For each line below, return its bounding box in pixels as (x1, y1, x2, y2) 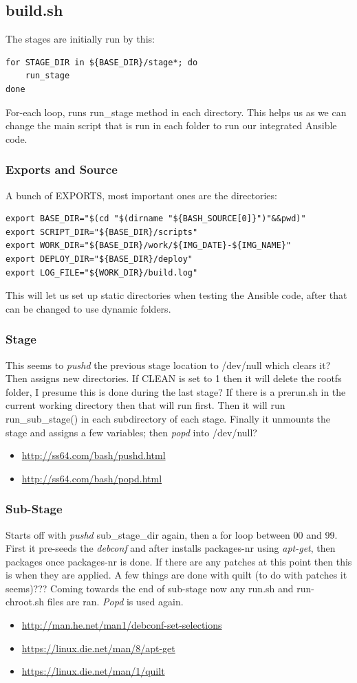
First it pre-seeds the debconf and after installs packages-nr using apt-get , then (6, 541, 336, 555)
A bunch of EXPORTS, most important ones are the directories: (6, 188, 277, 202)
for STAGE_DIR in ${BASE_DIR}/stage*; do (6, 57, 198, 67)
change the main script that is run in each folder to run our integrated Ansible (6, 118, 337, 133)
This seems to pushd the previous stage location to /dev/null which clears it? (6, 357, 331, 372)
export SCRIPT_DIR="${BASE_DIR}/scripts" (6, 227, 198, 237)
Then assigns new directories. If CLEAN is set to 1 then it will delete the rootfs (6, 371, 342, 385)
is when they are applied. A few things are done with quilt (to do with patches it (6, 568, 347, 582)
